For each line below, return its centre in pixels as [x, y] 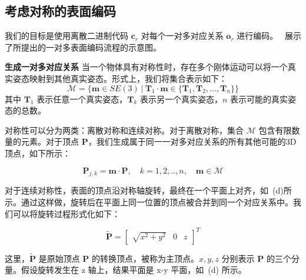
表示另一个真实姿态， [181, 99]
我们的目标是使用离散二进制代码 [66, 36]
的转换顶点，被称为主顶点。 [146, 258]
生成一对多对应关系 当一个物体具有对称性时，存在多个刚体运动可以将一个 [146, 67]
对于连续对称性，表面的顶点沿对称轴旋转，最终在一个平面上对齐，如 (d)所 [148, 190]
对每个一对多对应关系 [182, 36]
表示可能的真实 [259, 99]
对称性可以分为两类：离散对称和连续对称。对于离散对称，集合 [124, 130]
